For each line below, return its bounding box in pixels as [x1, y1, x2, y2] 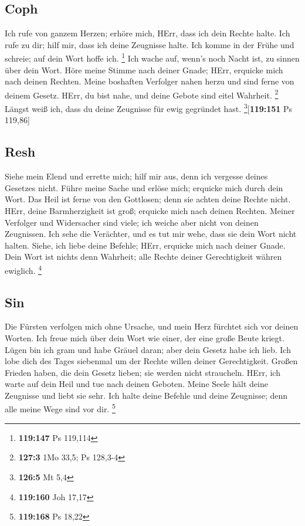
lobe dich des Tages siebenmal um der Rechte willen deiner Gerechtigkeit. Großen [5, 355, 298, 367]
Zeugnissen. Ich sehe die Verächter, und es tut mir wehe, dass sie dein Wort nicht [5, 228, 297, 240]
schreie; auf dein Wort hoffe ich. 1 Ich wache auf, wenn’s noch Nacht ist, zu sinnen [5, 50, 300, 65]
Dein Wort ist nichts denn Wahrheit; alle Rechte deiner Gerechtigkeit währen [5, 250, 282, 263]
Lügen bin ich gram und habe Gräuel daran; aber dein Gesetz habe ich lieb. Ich [5, 343, 291, 355]
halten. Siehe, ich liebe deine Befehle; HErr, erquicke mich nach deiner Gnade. [5, 239, 286, 251]
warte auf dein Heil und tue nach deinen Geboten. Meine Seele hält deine [5, 378, 268, 390]
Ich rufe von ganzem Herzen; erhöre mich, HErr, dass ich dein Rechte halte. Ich [5, 27, 290, 39]
